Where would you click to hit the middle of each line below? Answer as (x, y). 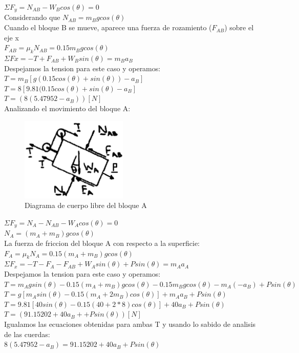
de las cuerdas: (27, 334)
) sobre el (239, 27)
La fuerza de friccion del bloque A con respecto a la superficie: (102, 243)
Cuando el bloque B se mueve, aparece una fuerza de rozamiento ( (108, 27)
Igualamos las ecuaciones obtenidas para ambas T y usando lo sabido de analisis (130, 324)
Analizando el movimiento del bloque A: (67, 108)
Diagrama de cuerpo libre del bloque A (86, 205)
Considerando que (32, 17)
